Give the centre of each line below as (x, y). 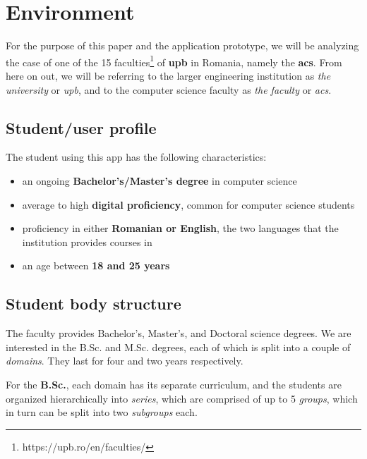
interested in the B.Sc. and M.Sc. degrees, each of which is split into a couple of (178, 347)
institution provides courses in (87, 241)
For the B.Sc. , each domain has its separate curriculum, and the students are (174, 384)
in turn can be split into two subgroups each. (102, 412)
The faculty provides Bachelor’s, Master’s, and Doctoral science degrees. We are (179, 333)
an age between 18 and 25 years (96, 265)
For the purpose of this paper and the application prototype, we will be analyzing (182, 45)
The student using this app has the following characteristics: (136, 157)
